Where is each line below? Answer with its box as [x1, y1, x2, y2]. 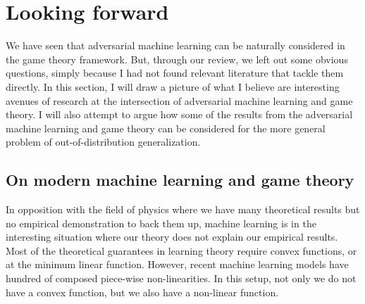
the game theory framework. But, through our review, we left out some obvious [6, 51, 348, 66]
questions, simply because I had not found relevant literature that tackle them [6, 65, 344, 80]
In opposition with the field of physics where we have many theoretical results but [6, 202, 360, 217]
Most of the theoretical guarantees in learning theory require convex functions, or [6, 243, 357, 258]
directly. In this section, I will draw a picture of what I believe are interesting [6, 79, 340, 94]
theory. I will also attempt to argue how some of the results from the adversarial [6, 107, 353, 122]
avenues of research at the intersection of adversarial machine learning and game [6, 93, 353, 108]
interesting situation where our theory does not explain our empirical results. [6, 229, 338, 244]
